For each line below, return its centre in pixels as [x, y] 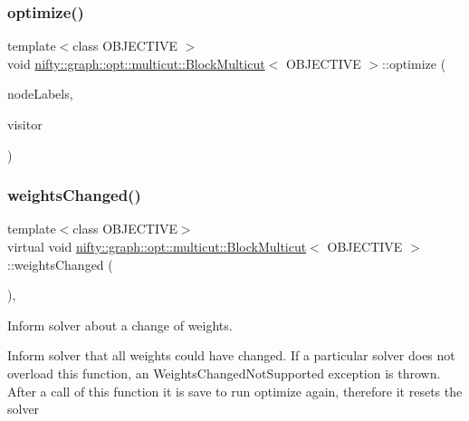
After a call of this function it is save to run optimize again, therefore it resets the [235, 391]
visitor [25, 124]
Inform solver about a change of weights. [120, 325]
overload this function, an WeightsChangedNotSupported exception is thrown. [224, 373]
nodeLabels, [40, 94]
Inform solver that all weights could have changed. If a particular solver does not [231, 355]
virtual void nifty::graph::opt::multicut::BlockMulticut [157, 246]
